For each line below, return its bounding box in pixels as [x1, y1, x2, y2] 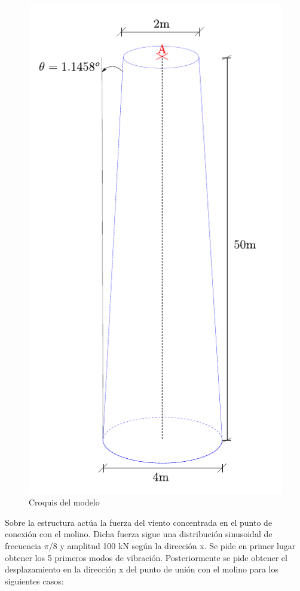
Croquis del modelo [29, 496, 100, 508]
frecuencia [5, 539, 42, 552]
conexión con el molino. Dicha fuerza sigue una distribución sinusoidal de [5, 528, 273, 540]
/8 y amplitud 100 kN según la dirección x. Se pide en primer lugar [48, 539, 296, 552]
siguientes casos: [5, 574, 64, 587]
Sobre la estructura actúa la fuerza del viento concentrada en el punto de [5, 516, 273, 528]
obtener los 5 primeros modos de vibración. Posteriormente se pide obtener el [5, 551, 287, 563]
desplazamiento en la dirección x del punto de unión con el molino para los [5, 563, 278, 575]
